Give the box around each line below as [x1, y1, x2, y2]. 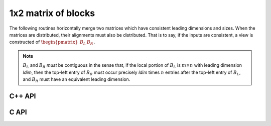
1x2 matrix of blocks [9, 8, 95, 19]
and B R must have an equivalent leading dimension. [23, 76, 130, 83]
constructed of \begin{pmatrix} [9, 39, 78, 45]
